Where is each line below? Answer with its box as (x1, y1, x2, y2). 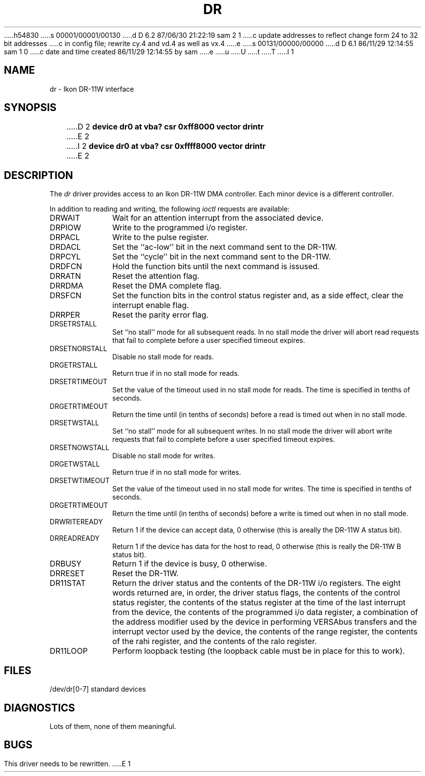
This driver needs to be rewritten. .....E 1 (4, 759, 131, 768)
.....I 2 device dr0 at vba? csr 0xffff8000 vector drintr (66, 141, 266, 151)
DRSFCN (49, 291, 82, 301)
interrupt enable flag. (112, 300, 189, 310)
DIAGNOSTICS (4, 701, 75, 714)
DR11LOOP (49, 646, 88, 656)
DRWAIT (49, 213, 80, 223)
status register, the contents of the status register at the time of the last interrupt (112, 598, 406, 608)
